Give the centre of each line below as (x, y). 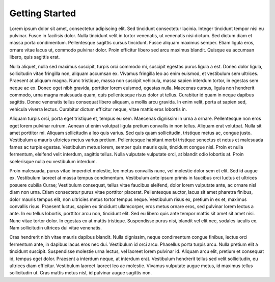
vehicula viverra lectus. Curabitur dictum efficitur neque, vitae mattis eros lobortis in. (98, 109)
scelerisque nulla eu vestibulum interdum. (53, 161)
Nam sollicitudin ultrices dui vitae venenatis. (56, 228)
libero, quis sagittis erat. (35, 57)
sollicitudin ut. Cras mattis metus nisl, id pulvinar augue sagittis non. (81, 273)
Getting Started (43, 13)
